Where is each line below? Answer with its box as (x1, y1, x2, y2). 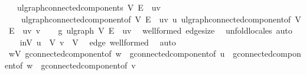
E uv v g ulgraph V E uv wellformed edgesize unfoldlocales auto (8, 24, 292, 37)
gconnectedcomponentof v (41, 58, 136, 71)
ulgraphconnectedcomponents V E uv (17, 1, 161, 13)
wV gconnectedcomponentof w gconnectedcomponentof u (8, 47, 225, 60)
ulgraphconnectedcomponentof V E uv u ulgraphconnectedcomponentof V (21, 12, 301, 25)
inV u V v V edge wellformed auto (19, 35, 176, 48)
